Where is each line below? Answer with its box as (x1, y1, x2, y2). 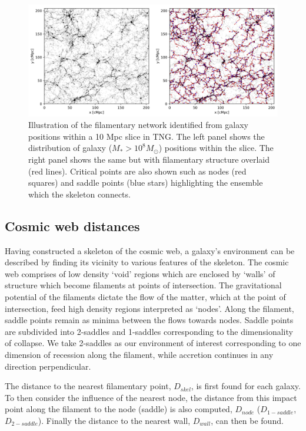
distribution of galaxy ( (28, 142, 112, 154)
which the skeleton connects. (28, 187, 131, 200)
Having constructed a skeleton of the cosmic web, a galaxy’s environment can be (5, 244, 295, 256)
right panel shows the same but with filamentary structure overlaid (28, 153, 270, 166)
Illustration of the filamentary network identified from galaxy (28, 119, 248, 131)
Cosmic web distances (5, 216, 140, 235)
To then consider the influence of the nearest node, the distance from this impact (5, 391, 297, 403)
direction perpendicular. (5, 360, 91, 372)
